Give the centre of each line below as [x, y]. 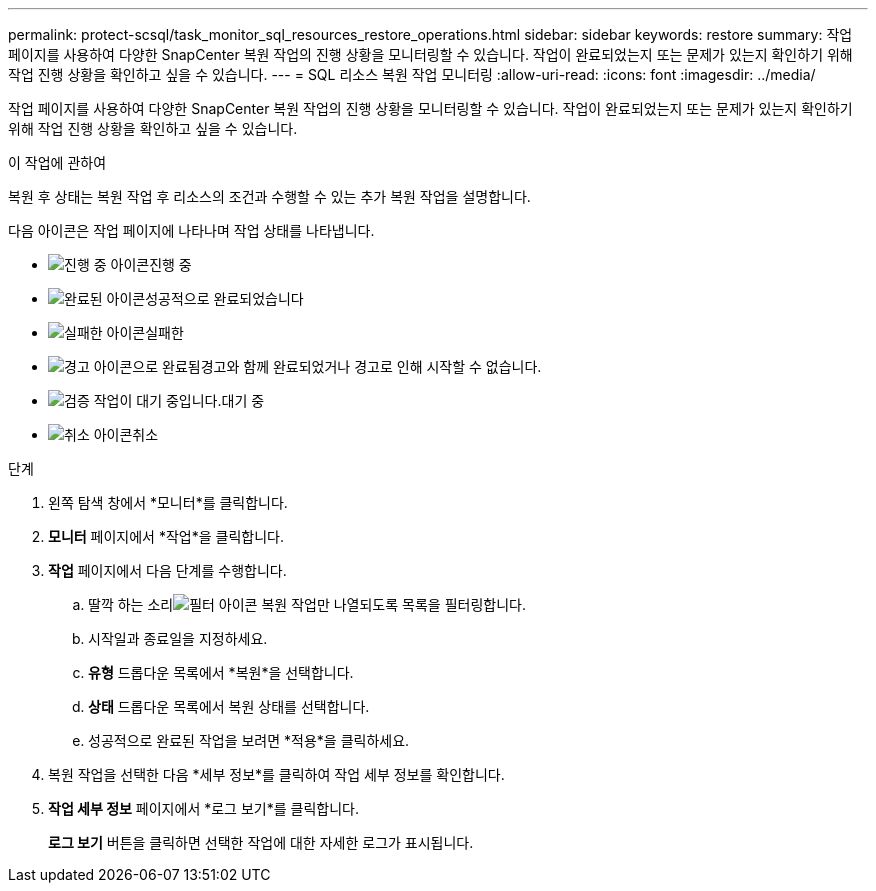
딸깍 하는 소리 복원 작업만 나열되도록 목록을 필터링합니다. [307, 604]
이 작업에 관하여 [57, 162]
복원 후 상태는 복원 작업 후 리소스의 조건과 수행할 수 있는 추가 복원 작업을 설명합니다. [269, 196]
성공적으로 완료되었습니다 [224, 298]
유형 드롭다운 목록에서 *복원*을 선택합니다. [221, 672]
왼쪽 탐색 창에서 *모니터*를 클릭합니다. [168, 502]
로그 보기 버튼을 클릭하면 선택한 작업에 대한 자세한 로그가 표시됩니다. [261, 842]
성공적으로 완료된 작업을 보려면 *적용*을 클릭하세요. [249, 740]
